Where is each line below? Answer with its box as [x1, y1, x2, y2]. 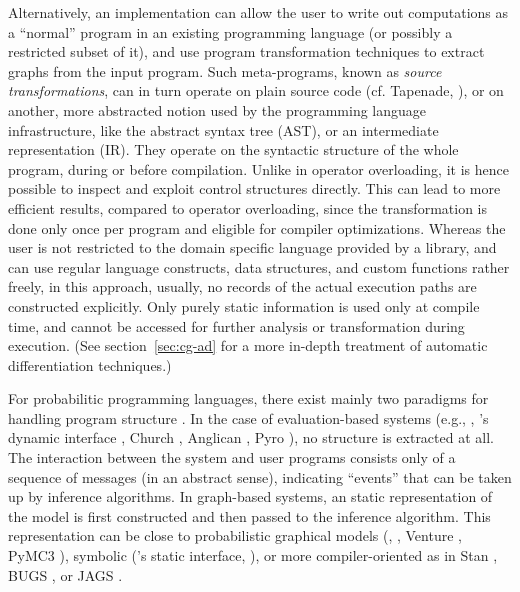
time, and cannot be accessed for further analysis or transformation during [8, 315, 465, 336]
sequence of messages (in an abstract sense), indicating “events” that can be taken [8, 466, 512, 487]
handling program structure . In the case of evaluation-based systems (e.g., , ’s [8, 407, 489, 428]
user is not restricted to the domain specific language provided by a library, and [8, 237, 497, 258]
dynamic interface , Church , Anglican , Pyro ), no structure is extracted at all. [8, 427, 494, 448]
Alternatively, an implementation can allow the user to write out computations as [8, 2, 509, 22]
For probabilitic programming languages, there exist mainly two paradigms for [8, 388, 489, 409]
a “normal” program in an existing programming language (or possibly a [8, 21, 453, 42]
